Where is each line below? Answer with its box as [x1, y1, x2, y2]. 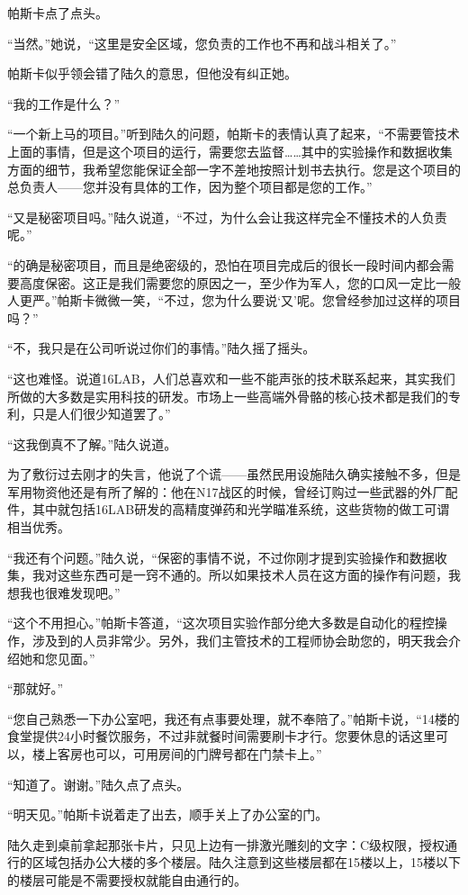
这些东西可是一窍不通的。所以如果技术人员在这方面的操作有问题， [57, 565, 448, 584]
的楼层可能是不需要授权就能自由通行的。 [7, 870, 247, 889]
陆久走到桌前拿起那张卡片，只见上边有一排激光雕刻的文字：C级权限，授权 [7, 835, 445, 854]
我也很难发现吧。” [19, 583, 121, 601]
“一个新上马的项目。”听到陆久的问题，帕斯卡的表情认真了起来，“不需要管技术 [7, 124, 460, 143]
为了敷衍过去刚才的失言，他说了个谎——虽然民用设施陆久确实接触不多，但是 [7, 465, 461, 484]
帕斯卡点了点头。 [7, 4, 108, 22]
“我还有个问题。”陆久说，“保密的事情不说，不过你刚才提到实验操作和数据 [7, 547, 435, 566]
